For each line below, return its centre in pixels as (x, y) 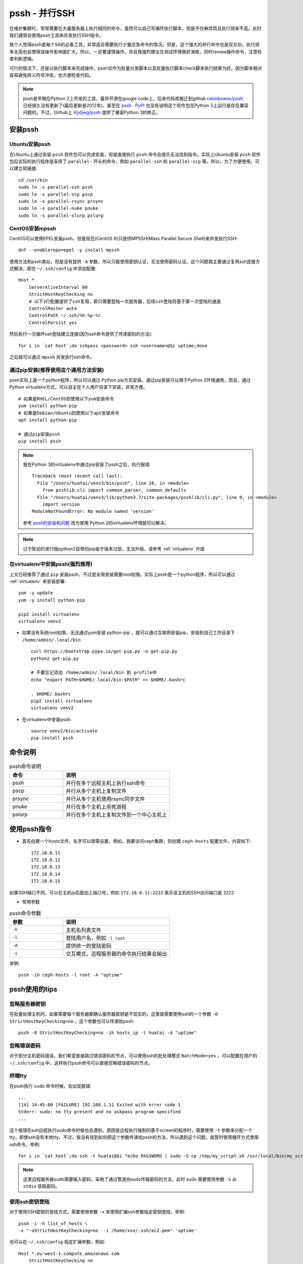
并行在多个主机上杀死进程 (96, 806)
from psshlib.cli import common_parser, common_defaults (114, 490)
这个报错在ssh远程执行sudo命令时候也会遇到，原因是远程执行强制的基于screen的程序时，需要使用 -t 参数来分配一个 (131, 1130)
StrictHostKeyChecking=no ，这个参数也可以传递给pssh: (72, 1021)
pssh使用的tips (33, 989)
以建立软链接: (23, 168)
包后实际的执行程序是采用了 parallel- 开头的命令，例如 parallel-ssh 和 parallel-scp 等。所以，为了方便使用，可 (134, 161)
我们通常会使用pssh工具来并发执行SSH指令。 (56, 35)
